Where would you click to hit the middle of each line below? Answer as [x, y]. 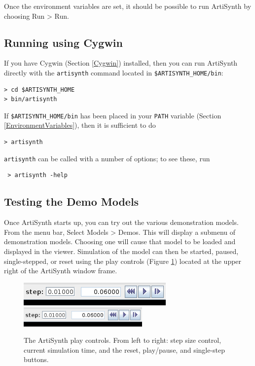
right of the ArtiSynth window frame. [61, 271]
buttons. [36, 359]
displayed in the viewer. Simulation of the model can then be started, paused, [121, 251]
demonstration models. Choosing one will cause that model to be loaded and [120, 241]
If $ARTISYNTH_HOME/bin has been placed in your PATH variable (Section [113, 115]
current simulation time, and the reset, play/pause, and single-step [125, 349]
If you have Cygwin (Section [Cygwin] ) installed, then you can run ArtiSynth [121, 63]
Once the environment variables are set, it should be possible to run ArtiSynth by [128, 6]
